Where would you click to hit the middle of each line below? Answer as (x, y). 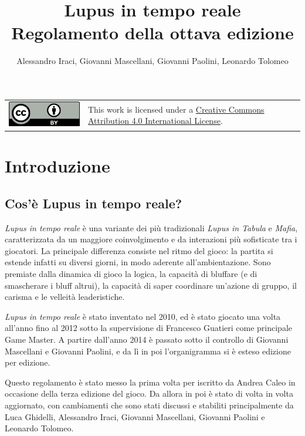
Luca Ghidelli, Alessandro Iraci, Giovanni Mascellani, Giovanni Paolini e (135, 416)
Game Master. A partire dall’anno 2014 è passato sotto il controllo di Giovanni (147, 339)
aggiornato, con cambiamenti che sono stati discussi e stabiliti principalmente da (149, 405)
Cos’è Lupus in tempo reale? (94, 203)
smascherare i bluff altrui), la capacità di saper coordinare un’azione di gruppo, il (151, 285)
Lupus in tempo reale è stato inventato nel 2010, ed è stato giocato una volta (143, 316)
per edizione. (28, 362)
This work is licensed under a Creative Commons (176, 109)
